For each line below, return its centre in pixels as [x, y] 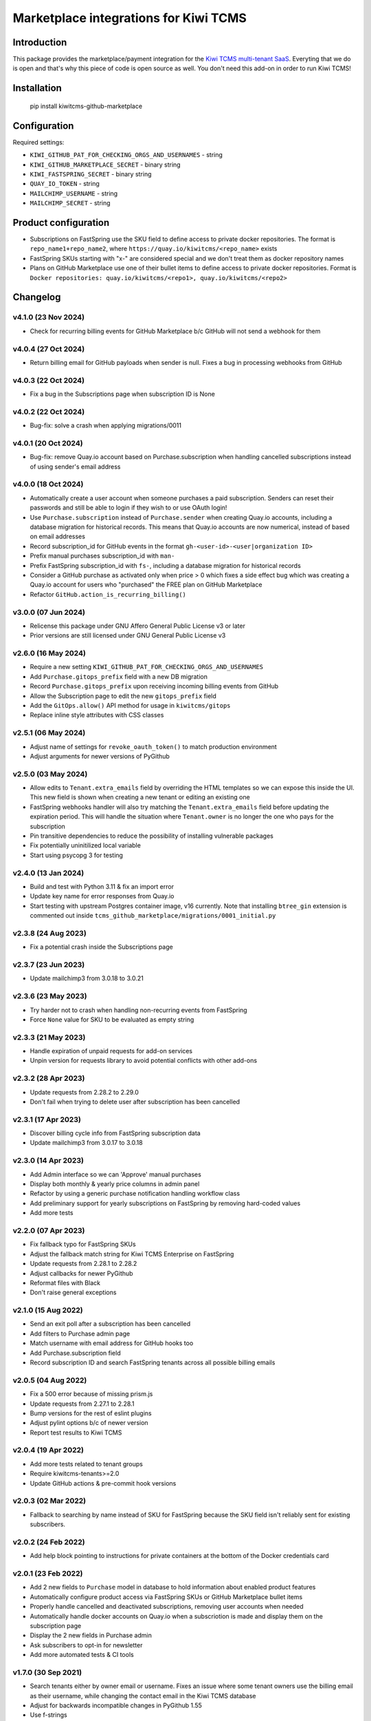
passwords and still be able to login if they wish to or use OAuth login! [128, 508]
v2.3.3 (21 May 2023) [49, 1037]
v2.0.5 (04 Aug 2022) [50, 1380]
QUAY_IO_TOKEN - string [65, 184]
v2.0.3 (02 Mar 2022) [49, 1501]
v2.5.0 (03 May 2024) [50, 774]
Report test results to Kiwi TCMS [76, 1433]
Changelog [37, 297]
